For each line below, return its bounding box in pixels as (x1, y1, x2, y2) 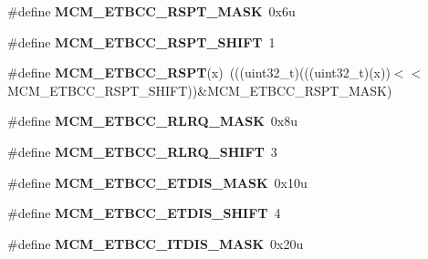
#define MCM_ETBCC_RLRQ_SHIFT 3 (7, 141, 277, 161)
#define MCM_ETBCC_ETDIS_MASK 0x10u (7, 172, 308, 192)
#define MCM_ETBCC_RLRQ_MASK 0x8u (7, 111, 298, 130)
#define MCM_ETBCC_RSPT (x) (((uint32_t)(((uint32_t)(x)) (7, 63, 391, 82)
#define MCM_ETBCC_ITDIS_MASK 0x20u (7, 233, 304, 253)
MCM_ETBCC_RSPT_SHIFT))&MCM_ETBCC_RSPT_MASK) (7, 80, 392, 99)
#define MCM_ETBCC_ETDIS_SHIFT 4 (7, 203, 281, 223)
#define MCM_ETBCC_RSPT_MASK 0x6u (7, 2, 296, 20)
